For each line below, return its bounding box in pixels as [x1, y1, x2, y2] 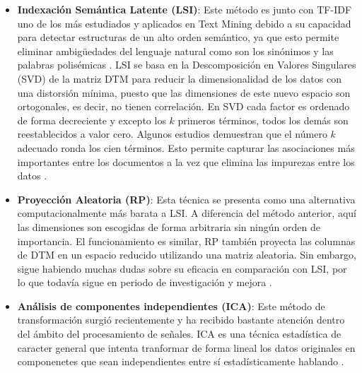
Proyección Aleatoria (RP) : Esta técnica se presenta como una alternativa [17, 191, 356, 206]
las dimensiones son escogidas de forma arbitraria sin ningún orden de [17, 219, 320, 234]
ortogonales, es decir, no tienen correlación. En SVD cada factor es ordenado [17, 99, 350, 114]
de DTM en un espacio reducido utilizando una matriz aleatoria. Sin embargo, [17, 247, 356, 262]
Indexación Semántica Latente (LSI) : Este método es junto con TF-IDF [17, 2, 352, 16]
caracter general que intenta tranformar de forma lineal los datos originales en [17, 340, 356, 355]
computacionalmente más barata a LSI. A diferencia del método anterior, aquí [17, 206, 356, 220]
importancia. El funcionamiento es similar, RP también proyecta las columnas [17, 233, 356, 248]
